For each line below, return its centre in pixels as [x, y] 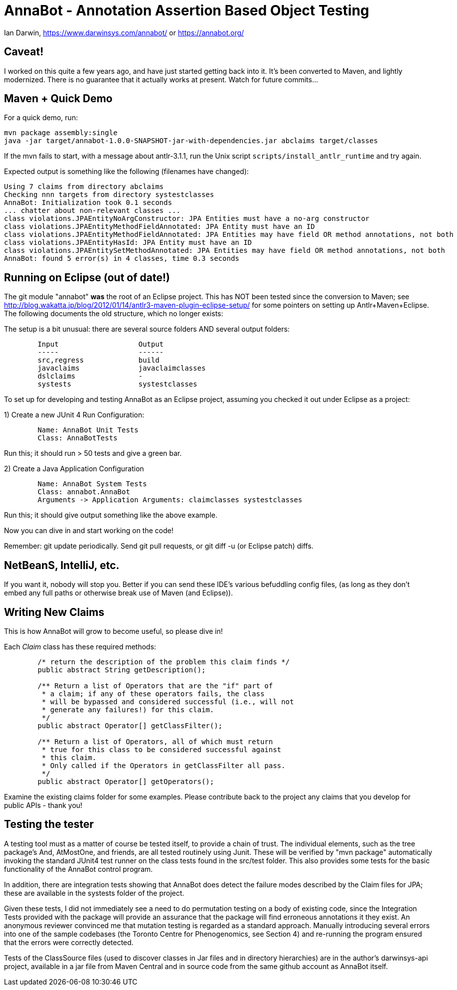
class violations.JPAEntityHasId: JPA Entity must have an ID [128, 243]
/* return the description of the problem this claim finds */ [164, 662]
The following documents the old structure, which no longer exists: [114, 314]
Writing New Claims [54, 612]
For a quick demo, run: [41, 118]
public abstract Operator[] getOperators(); [126, 781]
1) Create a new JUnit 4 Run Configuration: [74, 415]
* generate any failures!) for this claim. [128, 709]
